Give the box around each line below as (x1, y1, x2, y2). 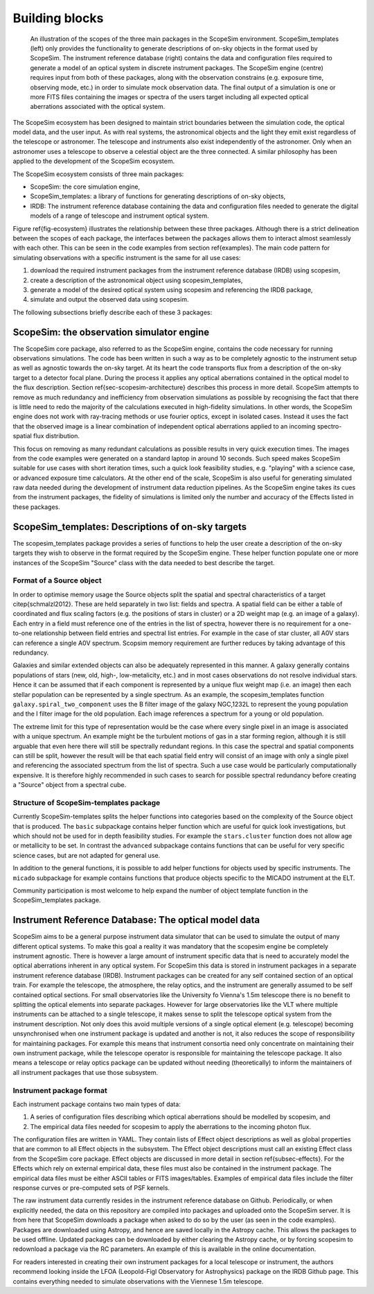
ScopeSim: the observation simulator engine (12, 326, 210, 338)
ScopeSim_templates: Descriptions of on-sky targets (12, 521, 247, 533)
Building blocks (12, 10, 104, 26)
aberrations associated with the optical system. (30, 103, 166, 111)
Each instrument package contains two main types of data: (12, 1100, 181, 1108)
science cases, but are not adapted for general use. (12, 851, 161, 859)
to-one (12, 629, 33, 637)
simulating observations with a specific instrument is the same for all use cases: (12, 253, 241, 261)
